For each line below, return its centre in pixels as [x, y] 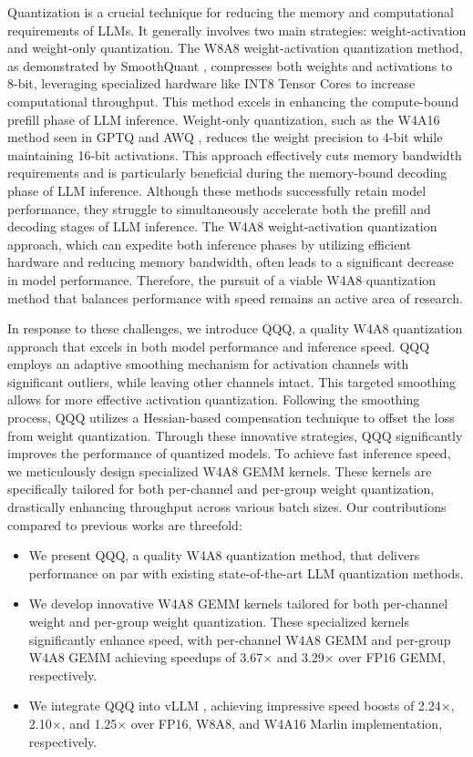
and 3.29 [300, 657]
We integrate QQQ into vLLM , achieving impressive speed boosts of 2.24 [235, 706]
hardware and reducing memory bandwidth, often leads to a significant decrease [231, 262]
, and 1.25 [89, 723]
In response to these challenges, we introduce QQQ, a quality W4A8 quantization [235, 328]
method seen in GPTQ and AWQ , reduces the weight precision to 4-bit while [225, 137]
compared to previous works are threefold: [125, 524]
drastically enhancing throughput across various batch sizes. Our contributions [227, 507]
